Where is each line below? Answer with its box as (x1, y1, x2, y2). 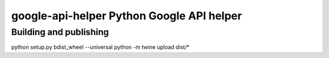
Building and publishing (11, 27, 109, 37)
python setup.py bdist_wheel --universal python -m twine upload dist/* (11, 43, 190, 51)
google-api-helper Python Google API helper (11, 9, 242, 22)
